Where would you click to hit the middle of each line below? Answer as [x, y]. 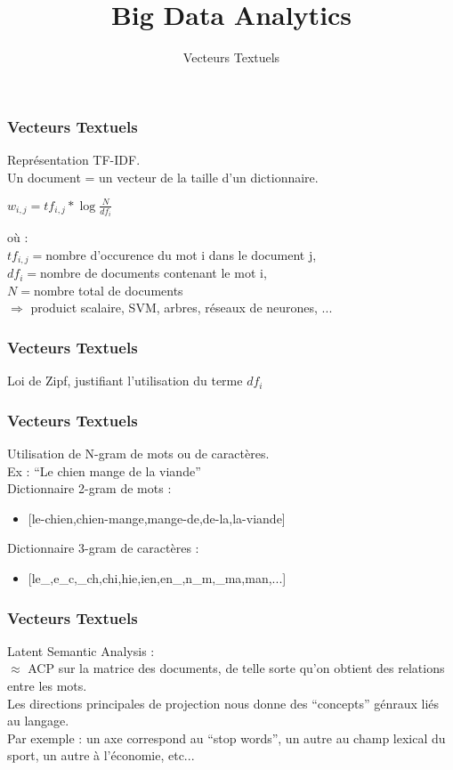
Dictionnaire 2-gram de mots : [89, 488]
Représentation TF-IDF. [74, 160]
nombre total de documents [108, 290]
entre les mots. [47, 686]
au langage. [38, 721]
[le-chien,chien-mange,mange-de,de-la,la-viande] [157, 518]
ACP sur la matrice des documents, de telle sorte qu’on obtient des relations [236, 668]
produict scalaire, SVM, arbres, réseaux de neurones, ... [182, 308]
